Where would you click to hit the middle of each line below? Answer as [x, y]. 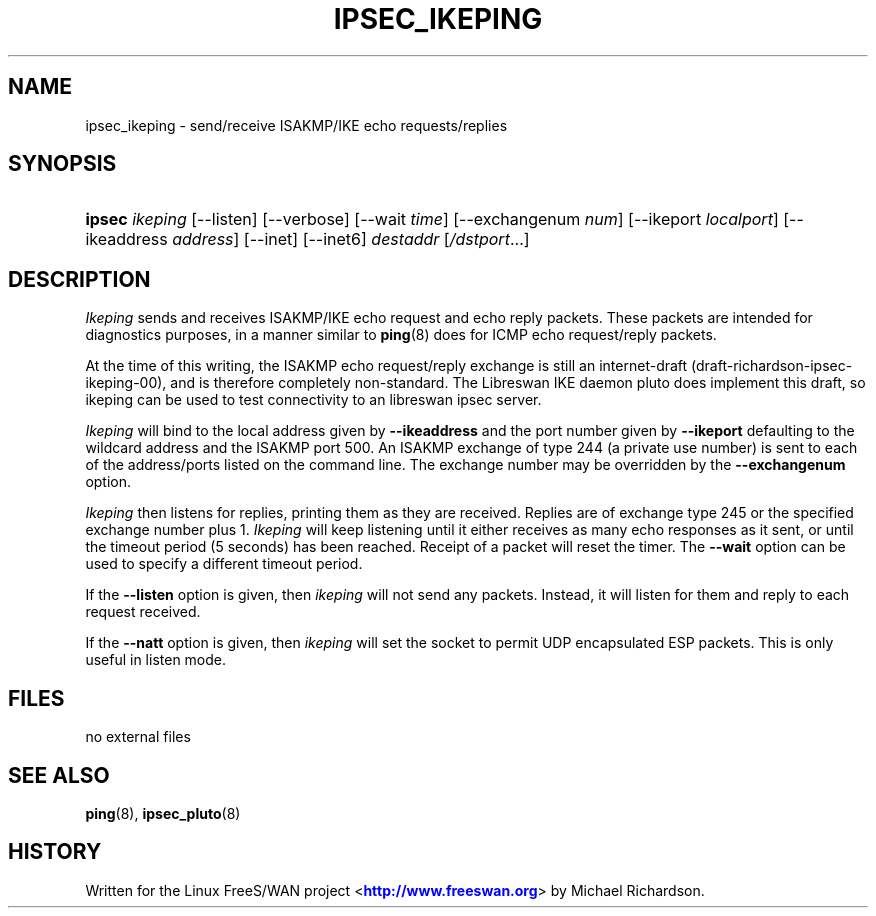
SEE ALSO [59, 775]
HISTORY [55, 852]
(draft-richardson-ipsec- [772, 366]
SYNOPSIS [62, 164]
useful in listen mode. [156, 660]
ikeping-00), [126, 383]
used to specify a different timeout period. [224, 564]
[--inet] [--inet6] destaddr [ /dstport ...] [386, 239]
